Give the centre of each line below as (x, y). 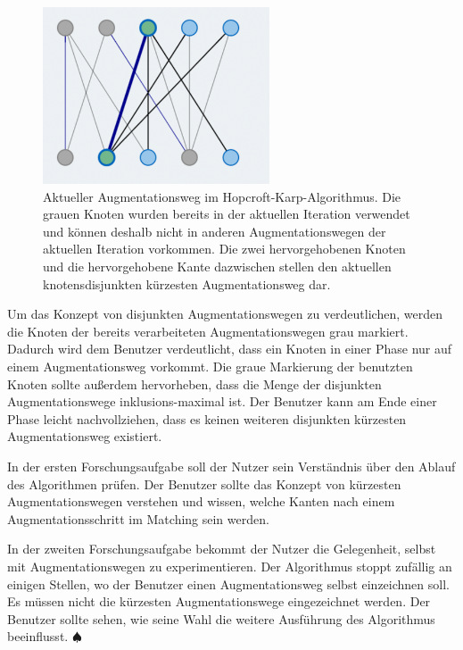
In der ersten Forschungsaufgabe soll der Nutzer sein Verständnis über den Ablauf (231, 466)
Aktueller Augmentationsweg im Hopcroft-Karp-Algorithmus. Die (222, 196)
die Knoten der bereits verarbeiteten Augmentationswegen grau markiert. (208, 331)
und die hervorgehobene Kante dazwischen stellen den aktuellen (217, 267)
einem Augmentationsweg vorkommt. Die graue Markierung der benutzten (210, 366)
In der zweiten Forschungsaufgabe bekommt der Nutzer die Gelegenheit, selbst (222, 549)
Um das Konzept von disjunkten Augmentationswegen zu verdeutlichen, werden (225, 314)
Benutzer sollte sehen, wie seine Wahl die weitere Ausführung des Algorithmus (221, 618)
